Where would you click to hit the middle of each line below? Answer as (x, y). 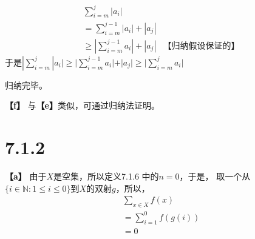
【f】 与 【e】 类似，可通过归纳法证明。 (82, 105)
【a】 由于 (26, 176)
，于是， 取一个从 (215, 176)
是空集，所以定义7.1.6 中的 (106, 176)
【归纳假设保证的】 (201, 46)
